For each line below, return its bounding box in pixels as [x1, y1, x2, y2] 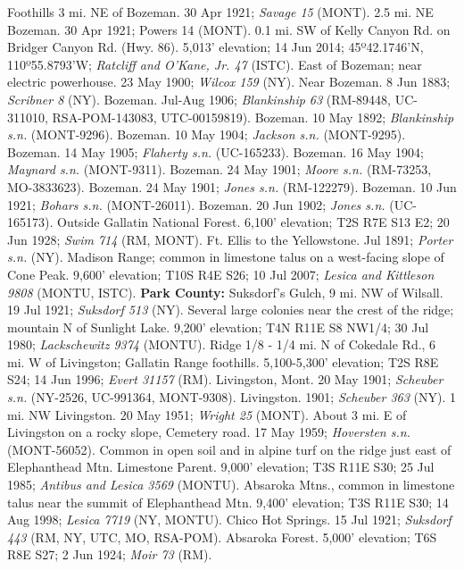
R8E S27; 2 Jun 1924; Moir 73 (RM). [7, 545, 212, 564]
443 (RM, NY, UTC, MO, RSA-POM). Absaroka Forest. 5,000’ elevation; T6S [7, 527, 437, 546]
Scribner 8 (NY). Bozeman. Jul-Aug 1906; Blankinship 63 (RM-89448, [7, 89, 391, 108]
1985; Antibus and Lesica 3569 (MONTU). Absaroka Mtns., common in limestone [7, 475, 455, 494]
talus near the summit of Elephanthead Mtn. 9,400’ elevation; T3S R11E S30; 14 [7, 492, 449, 511]
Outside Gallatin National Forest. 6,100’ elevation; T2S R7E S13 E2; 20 [56, 213, 450, 231]
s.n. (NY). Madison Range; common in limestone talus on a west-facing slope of [7, 247, 444, 266]
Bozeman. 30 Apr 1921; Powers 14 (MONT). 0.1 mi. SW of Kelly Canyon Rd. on [7, 20, 451, 38]
